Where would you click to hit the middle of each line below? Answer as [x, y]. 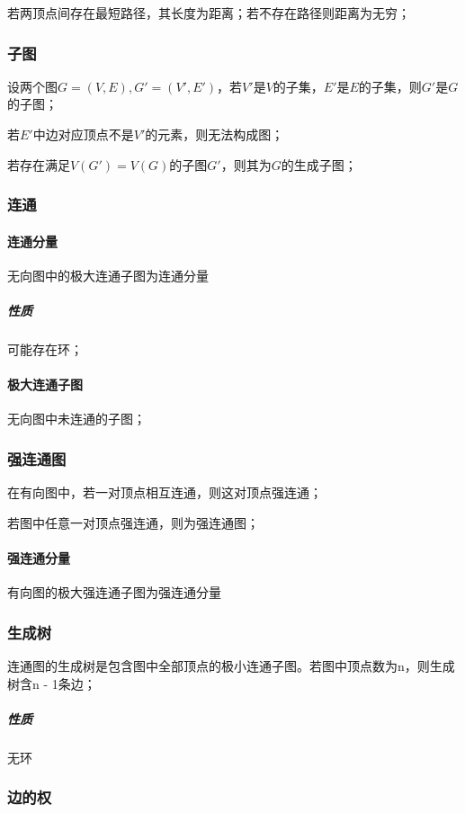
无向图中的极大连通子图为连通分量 [108, 275]
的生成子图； [319, 164]
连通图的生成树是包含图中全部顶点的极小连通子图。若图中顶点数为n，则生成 [231, 665]
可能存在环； [45, 348]
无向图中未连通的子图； [76, 419]
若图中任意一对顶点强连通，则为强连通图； [133, 522]
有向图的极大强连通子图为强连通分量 [114, 592]
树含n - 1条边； [52, 683]
